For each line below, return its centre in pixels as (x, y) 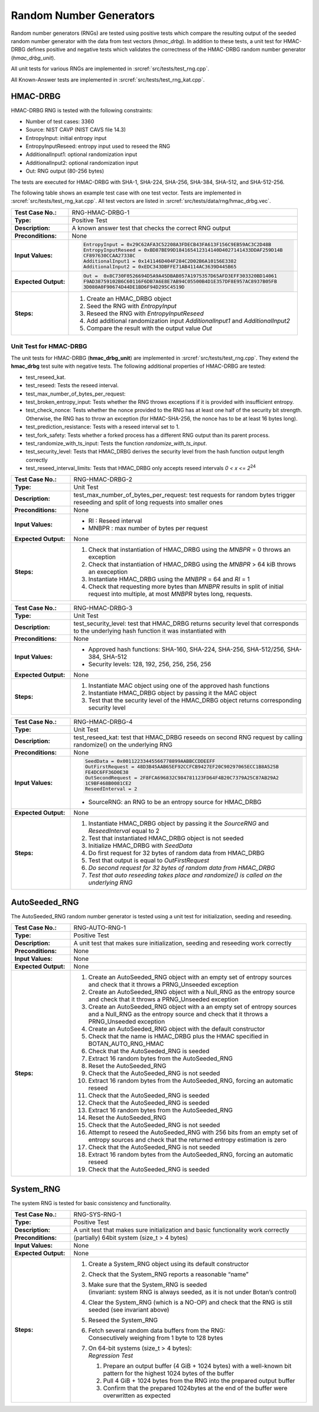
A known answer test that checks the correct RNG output (151, 228)
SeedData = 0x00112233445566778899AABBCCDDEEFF (150, 761)
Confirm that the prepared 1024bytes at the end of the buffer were (195, 1388)
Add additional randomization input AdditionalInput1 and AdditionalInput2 (188, 321)
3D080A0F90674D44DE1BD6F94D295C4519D (134, 287)
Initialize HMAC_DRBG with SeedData (140, 846)
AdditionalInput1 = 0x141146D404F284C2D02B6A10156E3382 (160, 261)
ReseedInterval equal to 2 (124, 831)
